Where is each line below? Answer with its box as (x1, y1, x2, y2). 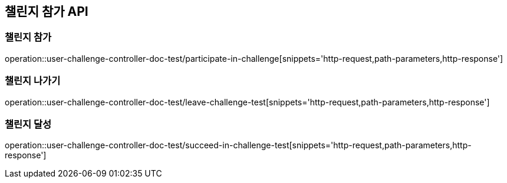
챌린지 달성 (5, 118, 52, 130)
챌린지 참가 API (5, 4, 88, 19)
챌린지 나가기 (5, 75, 61, 87)
